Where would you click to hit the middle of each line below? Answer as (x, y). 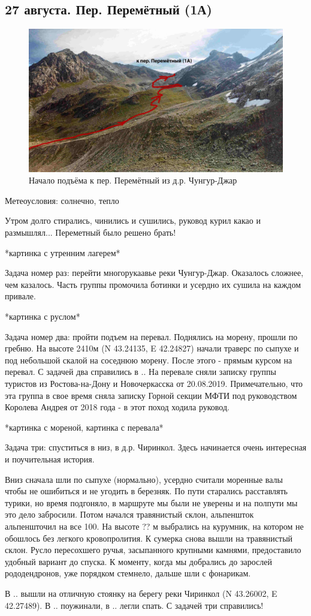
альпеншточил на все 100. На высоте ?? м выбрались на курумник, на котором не (154, 526)
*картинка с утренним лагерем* (63, 252)
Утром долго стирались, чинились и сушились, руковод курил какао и (133, 220)
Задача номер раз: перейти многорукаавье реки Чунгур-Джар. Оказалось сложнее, (154, 273)
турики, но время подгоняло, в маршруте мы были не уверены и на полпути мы (151, 502)
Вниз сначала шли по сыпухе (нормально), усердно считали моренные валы (144, 479)
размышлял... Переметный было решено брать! (90, 232)
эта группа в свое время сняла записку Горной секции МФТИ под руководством (151, 395)
